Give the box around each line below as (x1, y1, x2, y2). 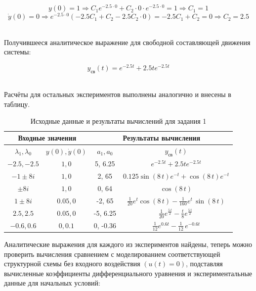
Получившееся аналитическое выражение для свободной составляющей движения (4, 37, 251, 47)
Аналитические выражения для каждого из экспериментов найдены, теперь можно (4, 239, 252, 249)
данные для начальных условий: (4, 278, 100, 288)
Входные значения (18, 133, 77, 143)
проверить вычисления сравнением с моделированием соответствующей (4, 248, 220, 259)
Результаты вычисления (123, 133, 201, 143)
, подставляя (186, 258, 223, 269)
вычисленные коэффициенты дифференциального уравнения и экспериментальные (4, 268, 253, 278)
